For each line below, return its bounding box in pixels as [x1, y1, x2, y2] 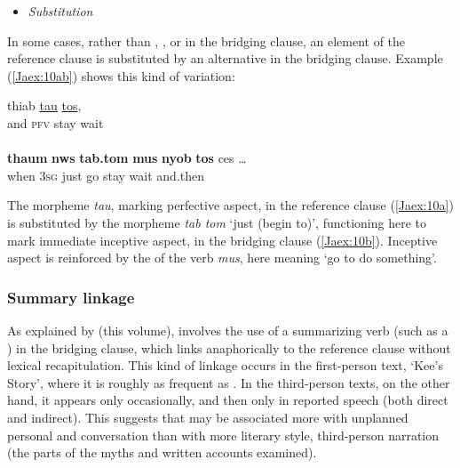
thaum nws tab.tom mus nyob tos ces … [7, 149, 247, 167]
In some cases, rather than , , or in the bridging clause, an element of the [7, 31, 406, 50]
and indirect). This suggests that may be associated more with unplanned [7, 407, 408, 426]
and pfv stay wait [7, 113, 104, 132]
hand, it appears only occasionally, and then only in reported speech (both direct [7, 391, 448, 409]
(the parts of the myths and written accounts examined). [7, 443, 317, 462]
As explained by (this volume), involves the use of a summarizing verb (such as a [7, 320, 448, 339]
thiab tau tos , [7, 96, 82, 115]
